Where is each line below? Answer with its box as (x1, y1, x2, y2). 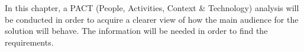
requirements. (5, 36, 54, 48)
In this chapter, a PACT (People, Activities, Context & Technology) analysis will (5, 2, 299, 13)
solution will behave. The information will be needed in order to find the (5, 25, 268, 37)
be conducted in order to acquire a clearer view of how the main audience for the (5, 13, 299, 25)
